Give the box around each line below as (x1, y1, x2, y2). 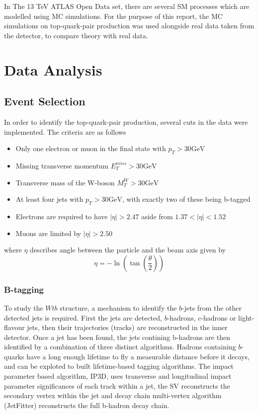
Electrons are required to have (15, 211, 108, 221)
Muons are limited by (15, 228, 81, 238)
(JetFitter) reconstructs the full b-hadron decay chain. (4, 400, 170, 410)
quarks (4, 351, 24, 361)
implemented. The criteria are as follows (4, 126, 126, 137)
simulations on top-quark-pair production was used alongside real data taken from (4, 20, 255, 31)
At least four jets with (15, 194, 84, 204)
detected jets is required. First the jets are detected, (4, 312, 162, 323)
